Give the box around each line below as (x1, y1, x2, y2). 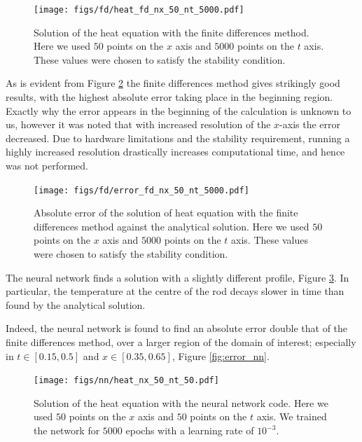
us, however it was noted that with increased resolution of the (6, 117, 271, 132)
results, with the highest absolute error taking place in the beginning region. (6, 90, 333, 104)
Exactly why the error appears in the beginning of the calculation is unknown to (6, 103, 351, 118)
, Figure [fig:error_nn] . (172, 348, 270, 363)
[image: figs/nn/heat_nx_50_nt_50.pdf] (34, 375, 219, 386)
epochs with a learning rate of (125, 423, 254, 438)
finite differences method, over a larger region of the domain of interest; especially (6, 335, 356, 349)
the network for (34, 423, 100, 438)
